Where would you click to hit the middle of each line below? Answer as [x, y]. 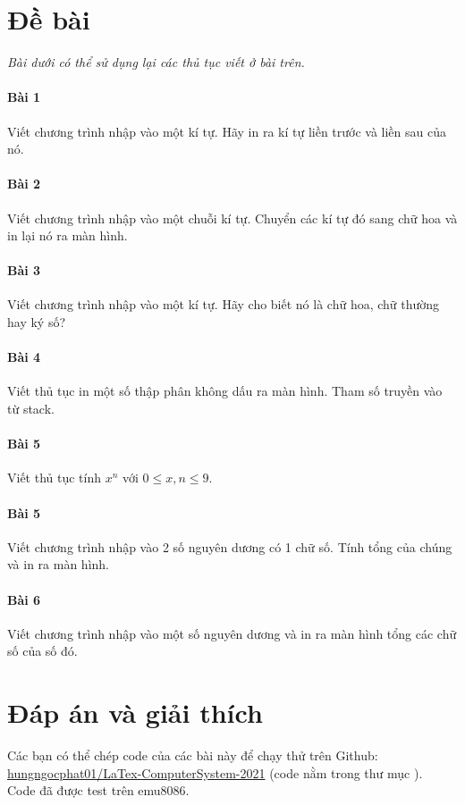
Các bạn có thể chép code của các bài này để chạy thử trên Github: [193, 755]
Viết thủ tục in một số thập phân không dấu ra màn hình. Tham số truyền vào [225, 391]
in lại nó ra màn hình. [68, 235]
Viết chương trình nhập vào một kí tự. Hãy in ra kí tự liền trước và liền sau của [227, 131]
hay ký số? [37, 322]
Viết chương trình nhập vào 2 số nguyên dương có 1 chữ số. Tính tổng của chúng [230, 546]
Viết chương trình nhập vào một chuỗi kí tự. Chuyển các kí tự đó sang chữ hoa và [232, 218]
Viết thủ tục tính [55, 478]
